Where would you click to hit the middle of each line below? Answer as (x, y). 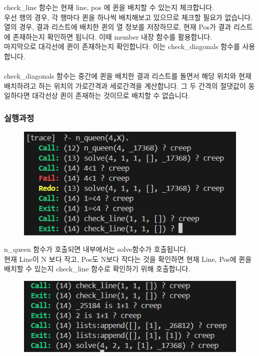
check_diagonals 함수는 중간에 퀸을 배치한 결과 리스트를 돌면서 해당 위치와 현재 (128, 76)
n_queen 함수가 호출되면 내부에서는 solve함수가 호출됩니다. (96, 249)
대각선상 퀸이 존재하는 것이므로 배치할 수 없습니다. (111, 95)
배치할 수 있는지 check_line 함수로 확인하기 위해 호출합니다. (97, 269)
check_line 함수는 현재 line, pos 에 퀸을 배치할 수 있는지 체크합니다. (109, 7)
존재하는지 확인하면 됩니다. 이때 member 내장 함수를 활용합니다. (112, 36)
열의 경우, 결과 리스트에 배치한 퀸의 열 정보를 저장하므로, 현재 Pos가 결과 (118, 27)
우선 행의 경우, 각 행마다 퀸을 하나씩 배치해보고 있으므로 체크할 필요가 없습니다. (128, 17)
